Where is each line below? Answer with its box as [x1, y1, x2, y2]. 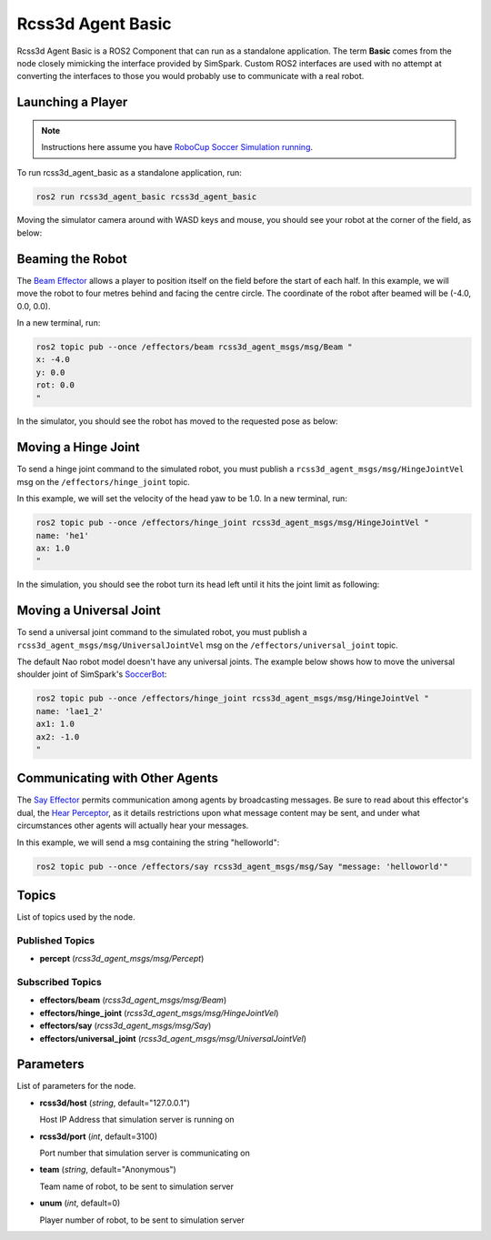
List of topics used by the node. [16, 912, 135, 922]
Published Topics [16, 933, 95, 946]
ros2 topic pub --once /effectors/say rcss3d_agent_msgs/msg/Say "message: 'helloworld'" [35, 861, 449, 872]
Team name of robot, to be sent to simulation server [39, 1181, 235, 1192]
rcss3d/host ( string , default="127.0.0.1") [39, 1097, 191, 1108]
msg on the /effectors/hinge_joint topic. [16, 476, 190, 487]
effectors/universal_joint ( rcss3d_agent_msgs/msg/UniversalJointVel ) [39, 1033, 306, 1043]
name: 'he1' [35, 530, 90, 540]
